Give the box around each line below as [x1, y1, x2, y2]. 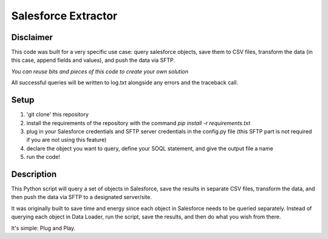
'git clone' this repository [26, 111, 89, 118]
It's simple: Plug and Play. [11, 224, 76, 232]
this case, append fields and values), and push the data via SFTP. [11, 56, 176, 64]
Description [11, 169, 57, 179]
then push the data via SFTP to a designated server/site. [11, 194, 152, 201]
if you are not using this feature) [26, 136, 107, 144]
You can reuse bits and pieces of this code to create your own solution [11, 67, 188, 75]
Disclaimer [11, 32, 53, 42]
